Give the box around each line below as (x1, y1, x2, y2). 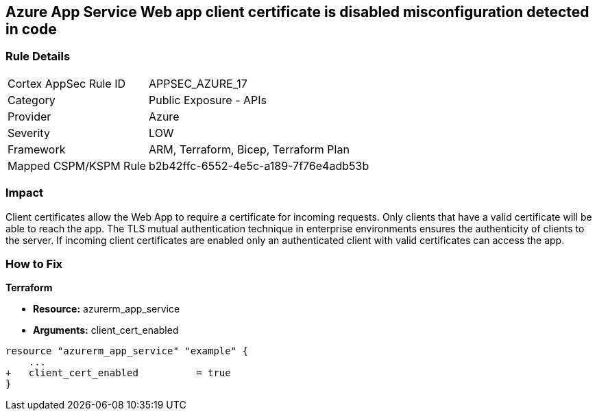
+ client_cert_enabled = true (5, 367, 231, 379)
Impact (5, 186, 44, 200)
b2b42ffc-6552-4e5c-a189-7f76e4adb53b (149, 158, 369, 173)
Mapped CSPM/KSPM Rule (8, 158, 147, 173)
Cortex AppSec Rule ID (8, 76, 126, 90)
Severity (8, 125, 50, 140)
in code (5, 21, 57, 38)
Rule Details (5, 49, 71, 64)
